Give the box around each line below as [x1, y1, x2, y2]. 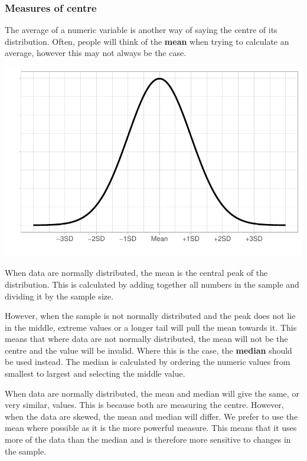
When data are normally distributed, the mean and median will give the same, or [5, 387, 299, 399]
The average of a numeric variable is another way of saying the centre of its [5, 24, 277, 36]
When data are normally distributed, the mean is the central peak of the [5, 266, 268, 279]
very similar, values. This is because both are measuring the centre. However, [5, 399, 284, 411]
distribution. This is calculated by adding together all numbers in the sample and [5, 278, 299, 290]
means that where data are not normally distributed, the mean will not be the [5, 332, 288, 345]
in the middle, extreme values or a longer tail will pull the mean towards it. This [5, 321, 297, 333]
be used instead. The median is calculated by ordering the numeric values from [5, 355, 290, 368]
